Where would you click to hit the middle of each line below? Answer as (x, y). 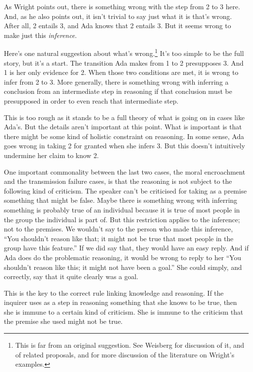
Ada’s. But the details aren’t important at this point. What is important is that (123, 127)
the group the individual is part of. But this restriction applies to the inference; (122, 219)
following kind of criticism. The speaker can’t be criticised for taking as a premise (125, 190)
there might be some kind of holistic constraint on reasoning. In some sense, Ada (124, 136)
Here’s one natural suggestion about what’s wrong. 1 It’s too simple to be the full (124, 53)
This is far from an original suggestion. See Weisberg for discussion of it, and (130, 345)
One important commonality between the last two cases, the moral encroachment (125, 171)
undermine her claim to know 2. (51, 155)
